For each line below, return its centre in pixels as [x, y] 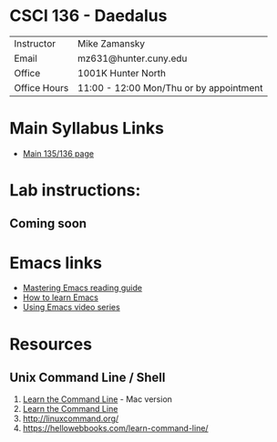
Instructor [35, 44]
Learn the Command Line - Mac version [97, 399]
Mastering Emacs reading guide [82, 288]
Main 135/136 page [58, 153]
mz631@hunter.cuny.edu [132, 58]
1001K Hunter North [122, 73]
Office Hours [41, 87]
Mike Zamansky [111, 44]
